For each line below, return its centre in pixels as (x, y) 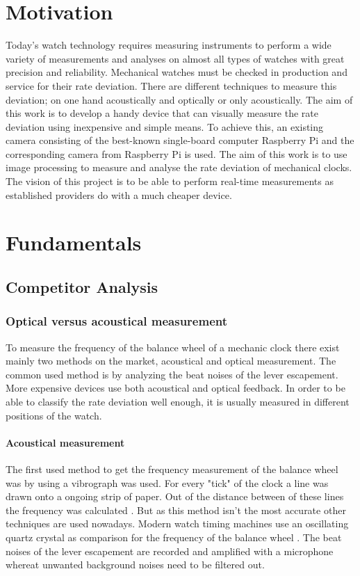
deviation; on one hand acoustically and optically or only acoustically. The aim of (179, 99)
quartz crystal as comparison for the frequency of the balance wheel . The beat (174, 537)
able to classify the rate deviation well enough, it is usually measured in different (178, 401)
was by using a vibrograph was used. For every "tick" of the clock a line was (167, 482)
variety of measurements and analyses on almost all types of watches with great (175, 58)
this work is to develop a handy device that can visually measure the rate (162, 113)
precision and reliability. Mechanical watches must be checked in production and (177, 72)
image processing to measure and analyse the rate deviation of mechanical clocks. (179, 167)
